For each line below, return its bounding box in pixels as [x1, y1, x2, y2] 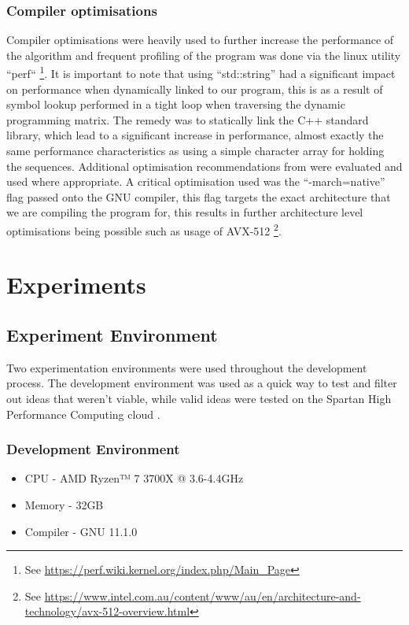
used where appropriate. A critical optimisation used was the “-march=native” [6, 173, 385, 190]
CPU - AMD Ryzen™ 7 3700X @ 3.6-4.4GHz [24, 470, 244, 486]
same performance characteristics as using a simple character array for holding [6, 142, 385, 159]
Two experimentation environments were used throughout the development [6, 359, 367, 375]
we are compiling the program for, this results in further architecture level [6, 204, 363, 220]
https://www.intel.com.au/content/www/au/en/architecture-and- [44, 587, 361, 604]
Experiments [6, 268, 146, 301]
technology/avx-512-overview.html [24, 603, 190, 619]
